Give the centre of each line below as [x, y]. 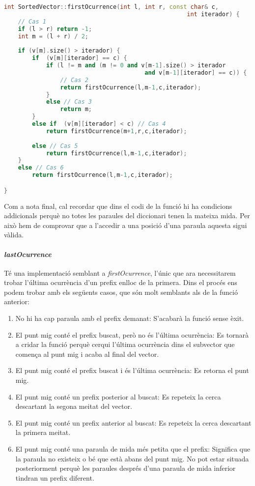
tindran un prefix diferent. [55, 477]
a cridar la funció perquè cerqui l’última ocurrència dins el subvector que [125, 344]
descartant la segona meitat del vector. [74, 406]
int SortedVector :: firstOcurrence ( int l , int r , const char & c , [111, 7]
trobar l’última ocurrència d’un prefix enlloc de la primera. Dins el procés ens [121, 282]
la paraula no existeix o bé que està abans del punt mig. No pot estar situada [132, 458]
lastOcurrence [28, 254]
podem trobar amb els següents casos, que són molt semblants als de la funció [121, 292]
